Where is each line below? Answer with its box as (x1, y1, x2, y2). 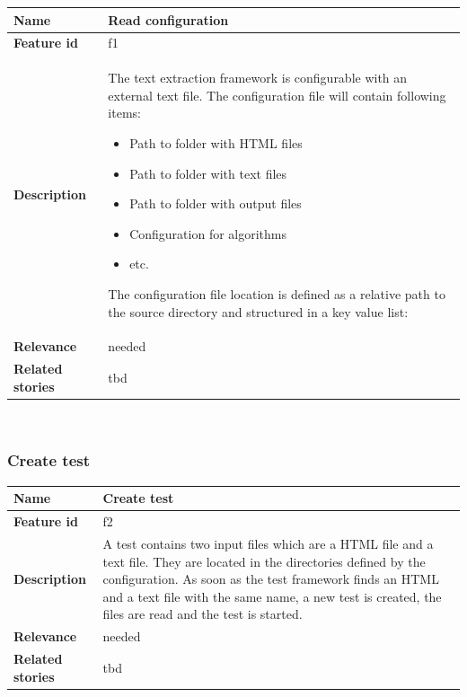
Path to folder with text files (129, 163, 287, 182)
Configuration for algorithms (129, 224, 287, 243)
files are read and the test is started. (102, 604, 303, 623)
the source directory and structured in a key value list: (108, 302, 409, 321)
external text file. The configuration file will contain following (108, 85, 446, 104)
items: (108, 103, 141, 122)
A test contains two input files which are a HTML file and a (102, 534, 434, 552)
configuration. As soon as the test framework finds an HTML (102, 569, 439, 588)
